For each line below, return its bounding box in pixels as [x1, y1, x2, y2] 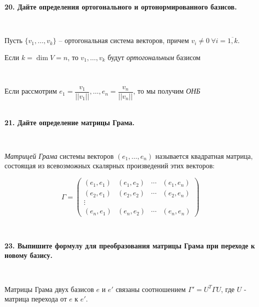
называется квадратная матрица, [155, 150, 253, 161]
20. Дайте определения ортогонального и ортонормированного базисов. [4, 2, 237, 12]
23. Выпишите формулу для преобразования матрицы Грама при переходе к [4, 240, 255, 250]
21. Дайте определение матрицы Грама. [4, 117, 135, 127]
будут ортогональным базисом [107, 52, 200, 62]
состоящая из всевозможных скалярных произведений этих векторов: [4, 160, 215, 171]
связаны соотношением [115, 283, 186, 294]
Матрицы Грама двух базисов [4, 283, 94, 294]
